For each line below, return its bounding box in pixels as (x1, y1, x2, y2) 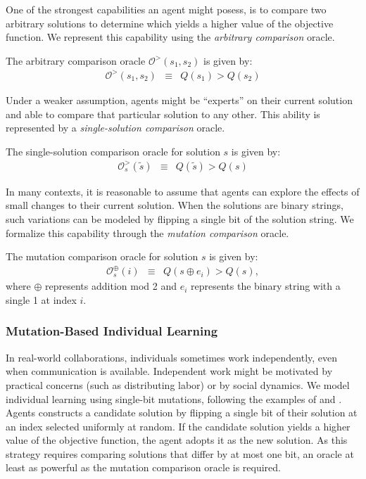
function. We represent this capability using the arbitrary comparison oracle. (6, 30, 335, 44)
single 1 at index (6, 292, 77, 307)
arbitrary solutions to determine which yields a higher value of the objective (6, 15, 334, 30)
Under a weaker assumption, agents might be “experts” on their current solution (6, 92, 353, 107)
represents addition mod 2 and (45, 279, 177, 293)
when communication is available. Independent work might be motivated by (6, 364, 333, 378)
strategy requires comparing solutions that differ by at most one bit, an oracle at (6, 446, 354, 461)
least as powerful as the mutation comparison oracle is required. (6, 460, 282, 475)
